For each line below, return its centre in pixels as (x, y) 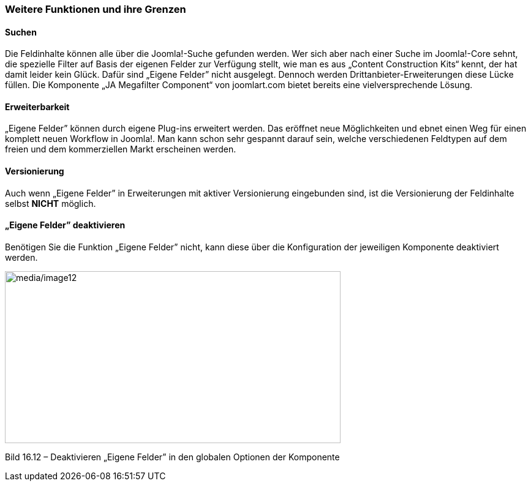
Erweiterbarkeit (37, 107)
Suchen (21, 32)
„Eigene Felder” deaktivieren (65, 225)
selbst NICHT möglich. (51, 203)
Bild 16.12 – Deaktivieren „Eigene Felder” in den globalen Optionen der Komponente (172, 457)
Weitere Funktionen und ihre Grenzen (96, 9)
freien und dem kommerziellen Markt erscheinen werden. (121, 149)
